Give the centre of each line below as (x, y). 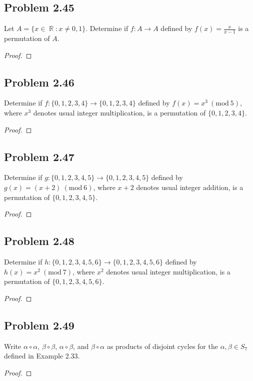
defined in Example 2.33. (42, 356)
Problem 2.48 (39, 241)
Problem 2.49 (39, 325)
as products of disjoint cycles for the (162, 346)
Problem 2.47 (39, 156)
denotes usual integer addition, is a (190, 187)
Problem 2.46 (39, 82)
